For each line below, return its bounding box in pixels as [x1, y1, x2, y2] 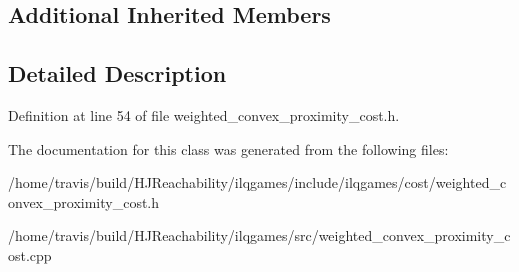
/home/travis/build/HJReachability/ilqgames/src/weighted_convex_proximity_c [8, 225, 511, 246]
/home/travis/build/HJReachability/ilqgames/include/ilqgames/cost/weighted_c [8, 172, 507, 193]
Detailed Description [8, 58, 227, 89]
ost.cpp [8, 244, 52, 265]
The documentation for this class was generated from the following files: [8, 138, 449, 159]
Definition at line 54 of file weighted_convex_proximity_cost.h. [8, 104, 400, 125]
